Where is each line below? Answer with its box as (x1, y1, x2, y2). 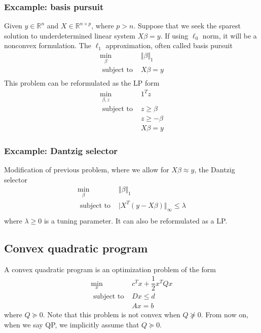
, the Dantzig (194, 164, 235, 174)
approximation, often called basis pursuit (105, 40, 233, 51)
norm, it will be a (202, 30, 257, 41)
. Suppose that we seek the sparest (133, 20, 241, 31)
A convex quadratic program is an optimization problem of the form (4, 264, 216, 274)
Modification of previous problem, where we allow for (4, 164, 169, 174)
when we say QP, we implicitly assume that (4, 319, 139, 329)
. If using (160, 30, 189, 41)
